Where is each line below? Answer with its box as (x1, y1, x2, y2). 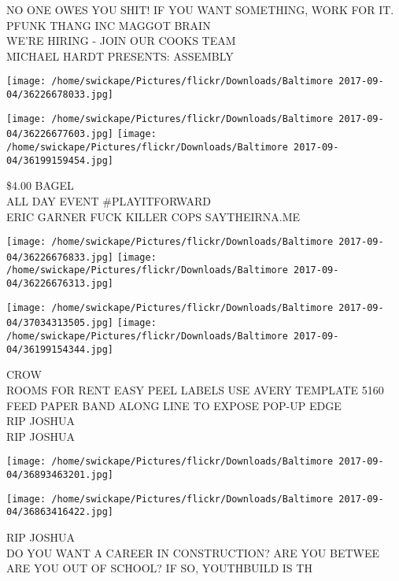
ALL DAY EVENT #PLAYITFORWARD (6, 192, 211, 209)
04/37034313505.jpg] (6, 317, 114, 329)
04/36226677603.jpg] (6, 128, 114, 140)
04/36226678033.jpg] (6, 89, 114, 101)
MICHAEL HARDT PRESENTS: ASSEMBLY (6, 47, 234, 64)
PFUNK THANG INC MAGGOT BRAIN (6, 17, 211, 33)
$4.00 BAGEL (6, 177, 74, 194)
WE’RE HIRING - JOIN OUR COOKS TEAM (6, 32, 236, 49)
